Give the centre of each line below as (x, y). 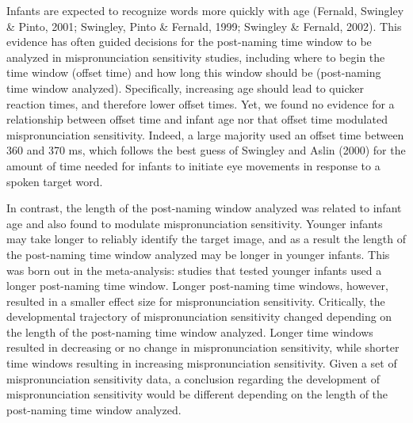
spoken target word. (55, 181)
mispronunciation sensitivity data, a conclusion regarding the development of (193, 378)
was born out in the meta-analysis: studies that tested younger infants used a (194, 270)
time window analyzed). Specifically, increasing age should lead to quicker (185, 88)
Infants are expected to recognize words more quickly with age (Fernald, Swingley (205, 10)
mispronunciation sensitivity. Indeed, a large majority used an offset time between (205, 134)
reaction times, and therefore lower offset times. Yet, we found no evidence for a (201, 103)
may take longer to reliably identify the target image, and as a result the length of (206, 239)
